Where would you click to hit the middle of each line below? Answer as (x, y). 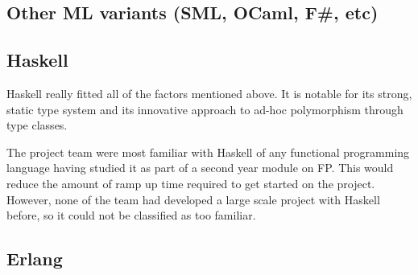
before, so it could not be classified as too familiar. (131, 215)
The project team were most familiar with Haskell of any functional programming (208, 152)
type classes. (37, 125)
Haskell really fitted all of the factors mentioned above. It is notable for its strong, (209, 93)
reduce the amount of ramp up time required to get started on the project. (191, 183)
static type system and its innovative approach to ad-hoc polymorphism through (205, 109)
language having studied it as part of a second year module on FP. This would (200, 168)
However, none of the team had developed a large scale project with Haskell (193, 199)
